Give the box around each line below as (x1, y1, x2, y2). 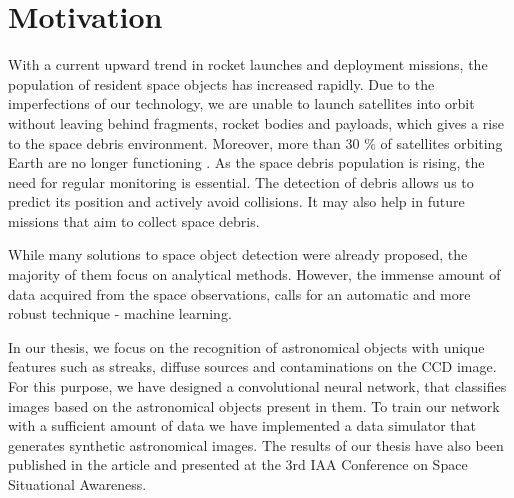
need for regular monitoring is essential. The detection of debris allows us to (8, 171, 474, 192)
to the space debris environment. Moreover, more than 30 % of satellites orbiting (8, 132, 503, 153)
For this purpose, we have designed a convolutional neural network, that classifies (8, 376, 507, 397)
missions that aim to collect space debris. (8, 210, 260, 231)
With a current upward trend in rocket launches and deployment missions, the (8, 54, 488, 75)
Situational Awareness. (8, 474, 147, 494)
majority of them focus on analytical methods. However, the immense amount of (8, 264, 501, 285)
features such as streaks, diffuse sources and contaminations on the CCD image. (8, 356, 497, 377)
